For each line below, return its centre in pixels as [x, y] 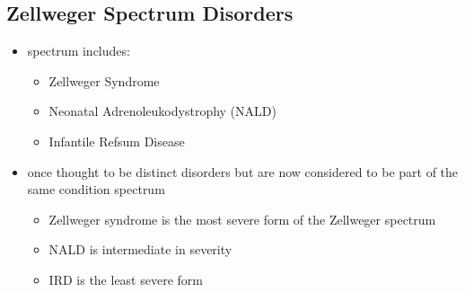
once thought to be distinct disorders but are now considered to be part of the [243, 171]
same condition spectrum [96, 189]
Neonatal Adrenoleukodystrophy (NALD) [162, 111]
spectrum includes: [79, 51]
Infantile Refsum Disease [117, 141]
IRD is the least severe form [126, 279]
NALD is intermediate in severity [140, 249]
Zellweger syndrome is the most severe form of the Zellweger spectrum [242, 219]
